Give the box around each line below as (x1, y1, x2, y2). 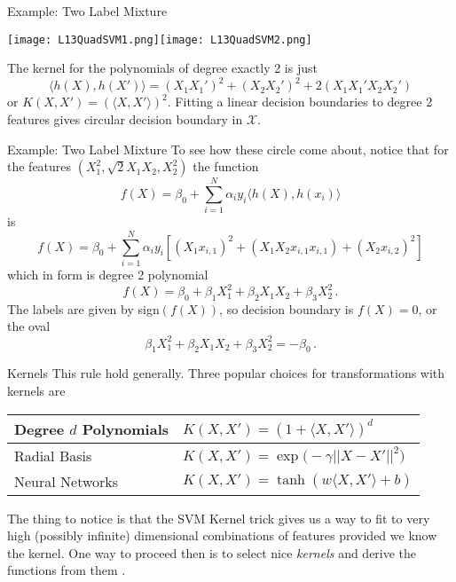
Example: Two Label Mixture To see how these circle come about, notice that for (7, 139, 449, 158)
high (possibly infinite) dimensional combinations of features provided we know (7, 526, 437, 545)
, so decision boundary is (219, 299, 354, 318)
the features (7, 157, 72, 176)
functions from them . (7, 561, 126, 579)
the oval (7, 317, 51, 335)
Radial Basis (14, 444, 92, 466)
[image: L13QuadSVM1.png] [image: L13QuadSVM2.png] (7, 33, 312, 46)
